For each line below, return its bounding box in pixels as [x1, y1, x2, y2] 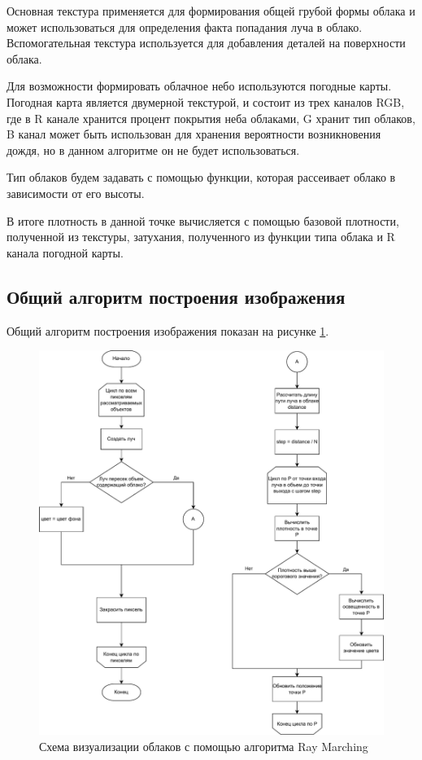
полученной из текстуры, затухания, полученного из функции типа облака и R [7, 228, 395, 245]
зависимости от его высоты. [7, 184, 145, 201]
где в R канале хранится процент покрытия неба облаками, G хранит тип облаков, [7, 109, 415, 126]
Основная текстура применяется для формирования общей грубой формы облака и [7, 2, 415, 19]
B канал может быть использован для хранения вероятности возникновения [7, 125, 381, 143]
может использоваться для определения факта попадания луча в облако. [7, 18, 363, 35]
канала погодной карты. [7, 244, 124, 261]
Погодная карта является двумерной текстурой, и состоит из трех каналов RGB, [7, 93, 405, 110]
